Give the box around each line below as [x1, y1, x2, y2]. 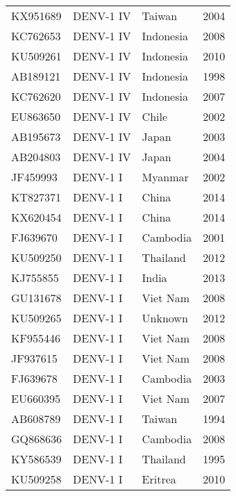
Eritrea [142, 471, 176, 487]
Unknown [142, 310, 188, 326]
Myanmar [142, 169, 189, 185]
